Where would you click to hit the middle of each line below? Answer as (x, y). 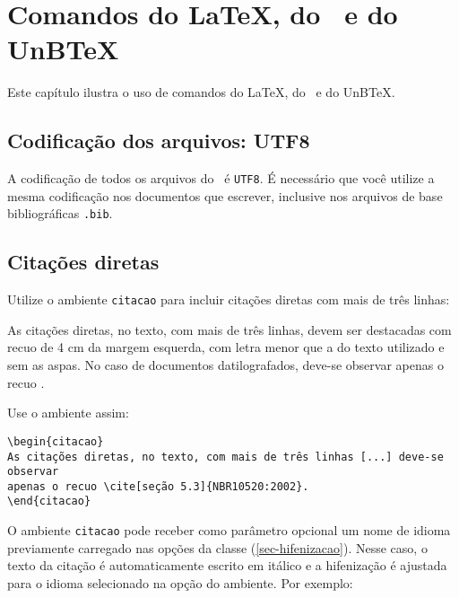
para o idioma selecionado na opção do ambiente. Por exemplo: (180, 582)
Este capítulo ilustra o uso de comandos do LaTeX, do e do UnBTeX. (201, 92)
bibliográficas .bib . (60, 213)
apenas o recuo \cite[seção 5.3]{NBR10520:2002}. (158, 486)
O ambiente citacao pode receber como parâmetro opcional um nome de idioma (229, 530)
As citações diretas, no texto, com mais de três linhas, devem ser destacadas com (229, 329)
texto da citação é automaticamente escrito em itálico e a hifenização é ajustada (227, 565)
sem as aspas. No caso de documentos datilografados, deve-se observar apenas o (225, 365)
